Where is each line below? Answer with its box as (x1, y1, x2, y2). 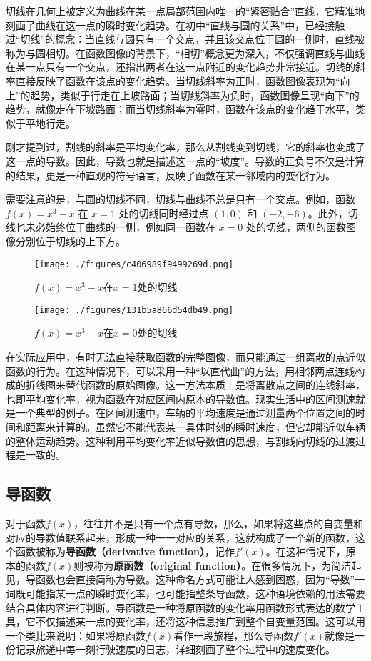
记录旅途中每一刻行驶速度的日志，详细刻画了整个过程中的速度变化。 (15, 642, 335, 657)
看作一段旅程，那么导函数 (173, 627, 294, 642)
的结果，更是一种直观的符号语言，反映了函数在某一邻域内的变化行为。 (6, 167, 335, 182)
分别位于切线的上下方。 (15, 233, 126, 248)
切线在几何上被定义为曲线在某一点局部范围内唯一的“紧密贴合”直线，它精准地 (6, 4, 365, 18)
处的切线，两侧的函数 (246, 219, 347, 234)
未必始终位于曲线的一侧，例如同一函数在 (25, 219, 215, 234)
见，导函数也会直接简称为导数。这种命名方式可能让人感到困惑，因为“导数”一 (6, 572, 365, 587)
